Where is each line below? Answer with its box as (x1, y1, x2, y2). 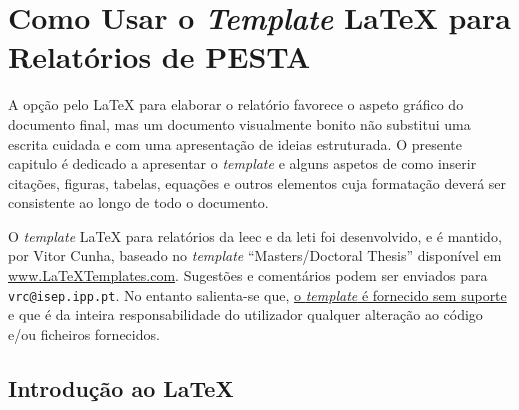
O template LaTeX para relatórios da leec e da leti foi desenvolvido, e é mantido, (8, 225, 502, 246)
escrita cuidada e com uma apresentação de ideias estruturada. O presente (8, 133, 462, 154)
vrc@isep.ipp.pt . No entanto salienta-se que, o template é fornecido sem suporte (8, 284, 507, 305)
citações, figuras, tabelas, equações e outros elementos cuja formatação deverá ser (8, 172, 507, 193)
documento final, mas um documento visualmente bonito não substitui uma (8, 113, 471, 134)
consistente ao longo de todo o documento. (8, 192, 269, 213)
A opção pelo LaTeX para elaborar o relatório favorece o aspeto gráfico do (8, 94, 464, 115)
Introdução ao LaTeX (8, 372, 234, 403)
